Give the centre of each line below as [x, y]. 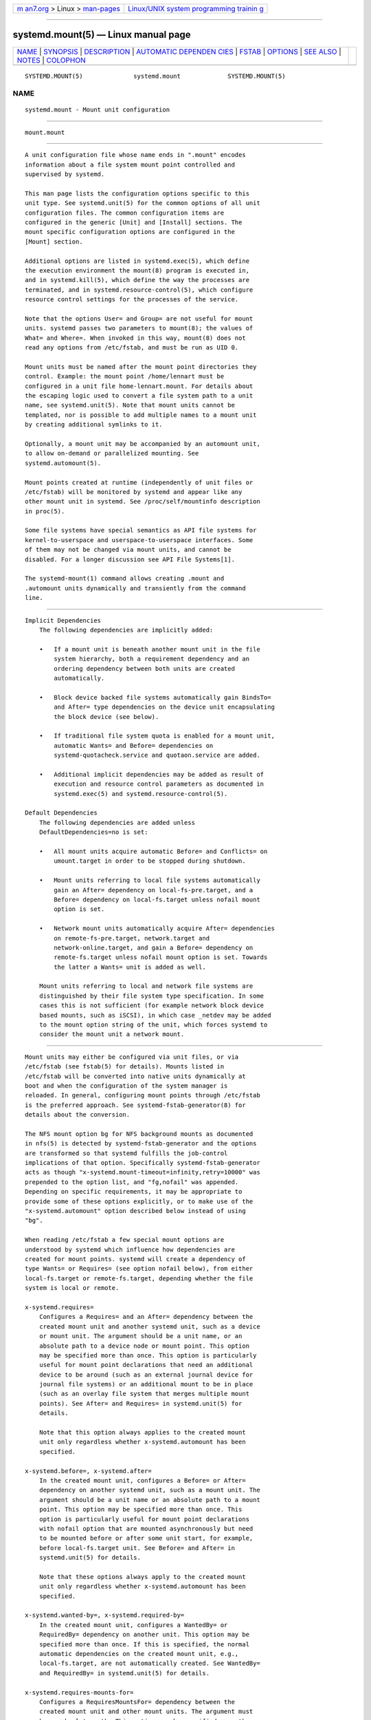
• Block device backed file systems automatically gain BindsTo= [155, 697]
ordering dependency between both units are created [144, 668]
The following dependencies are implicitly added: [126, 630]
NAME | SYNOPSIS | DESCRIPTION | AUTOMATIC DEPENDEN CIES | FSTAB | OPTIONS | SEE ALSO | [179, 52]
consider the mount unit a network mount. [112, 1034]
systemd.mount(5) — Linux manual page [102, 35]
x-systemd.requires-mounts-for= [79, 1692]
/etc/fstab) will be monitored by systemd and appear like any [134, 492]
